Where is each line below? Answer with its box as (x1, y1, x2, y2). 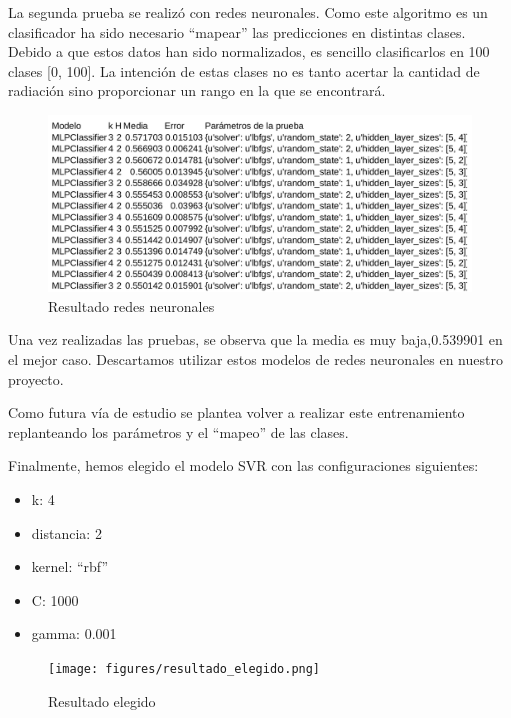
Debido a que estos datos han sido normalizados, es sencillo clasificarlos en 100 (8, 41, 490, 62)
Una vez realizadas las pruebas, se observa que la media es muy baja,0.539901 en (8, 329, 503, 350)
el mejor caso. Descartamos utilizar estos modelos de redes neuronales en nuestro (8, 348, 503, 369)
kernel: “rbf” (31, 556, 109, 577)
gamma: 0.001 (31, 623, 117, 644)
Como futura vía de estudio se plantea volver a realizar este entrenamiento (8, 402, 465, 423)
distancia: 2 (31, 522, 102, 543)
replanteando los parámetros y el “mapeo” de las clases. (8, 421, 349, 442)
